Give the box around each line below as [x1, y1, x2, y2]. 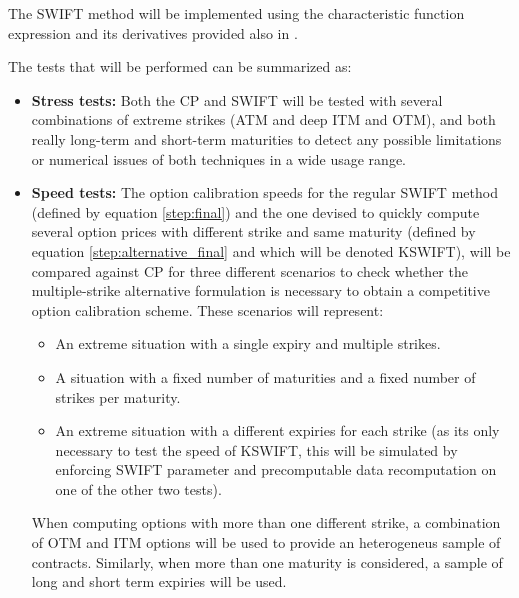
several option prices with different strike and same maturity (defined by [31, 221, 476, 242]
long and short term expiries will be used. [31, 571, 287, 592]
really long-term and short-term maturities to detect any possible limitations [31, 128, 502, 149]
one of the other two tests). [55, 478, 222, 499]
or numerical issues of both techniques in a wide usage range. [31, 148, 407, 169]
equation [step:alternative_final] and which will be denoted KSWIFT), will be [31, 240, 511, 261]
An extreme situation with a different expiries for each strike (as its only [55, 420, 500, 441]
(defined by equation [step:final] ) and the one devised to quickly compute [31, 201, 480, 222]
